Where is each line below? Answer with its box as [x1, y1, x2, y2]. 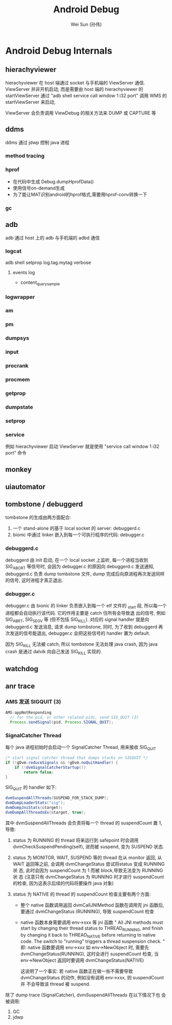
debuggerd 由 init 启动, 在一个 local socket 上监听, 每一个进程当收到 [5, 557, 148, 563]
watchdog [5, 664, 39, 673]
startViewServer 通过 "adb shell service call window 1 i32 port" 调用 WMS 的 [5, 92, 167, 99]
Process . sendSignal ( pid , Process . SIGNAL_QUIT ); [10, 720, 114, 725]
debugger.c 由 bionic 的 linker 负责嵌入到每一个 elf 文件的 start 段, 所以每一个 [5, 602, 167, 610]
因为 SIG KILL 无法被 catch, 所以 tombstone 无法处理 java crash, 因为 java [5, 641, 158, 648]
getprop [5, 389, 26, 396]
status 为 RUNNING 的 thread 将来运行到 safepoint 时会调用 [12, 837, 139, 843]
